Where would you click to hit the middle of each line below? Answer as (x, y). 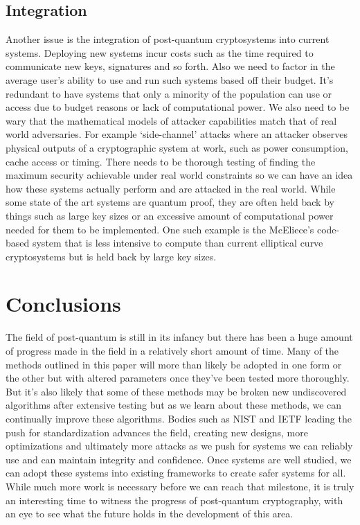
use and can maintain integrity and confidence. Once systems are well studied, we (179, 459)
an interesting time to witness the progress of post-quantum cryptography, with (174, 500)
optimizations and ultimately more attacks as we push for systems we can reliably (179, 446)
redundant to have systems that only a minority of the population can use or (169, 93)
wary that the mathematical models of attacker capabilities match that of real (171, 120)
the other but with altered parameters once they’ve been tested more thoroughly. (178, 378)
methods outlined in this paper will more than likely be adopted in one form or (174, 364)
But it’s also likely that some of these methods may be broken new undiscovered (176, 391)
